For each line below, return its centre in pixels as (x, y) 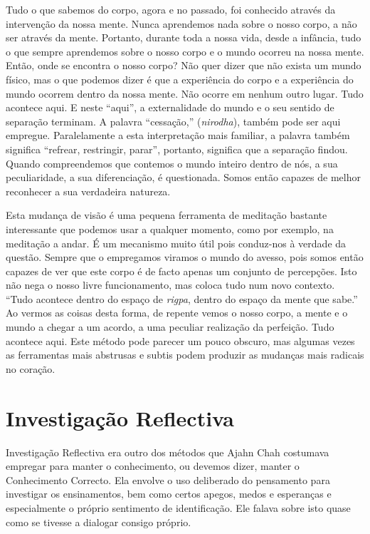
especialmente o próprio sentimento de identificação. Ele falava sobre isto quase (178, 507)
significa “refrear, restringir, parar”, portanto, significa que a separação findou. (177, 149)
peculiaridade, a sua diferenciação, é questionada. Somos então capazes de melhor (183, 177)
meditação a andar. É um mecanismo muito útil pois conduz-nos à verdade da (176, 243)
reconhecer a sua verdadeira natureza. (88, 191)
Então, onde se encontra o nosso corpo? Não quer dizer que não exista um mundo (184, 65)
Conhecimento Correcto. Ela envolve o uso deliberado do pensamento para (168, 479)
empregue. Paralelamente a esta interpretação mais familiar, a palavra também (178, 135)
